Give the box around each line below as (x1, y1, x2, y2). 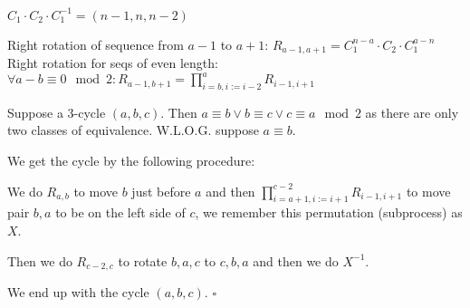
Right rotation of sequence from (7, 34, 184, 53)
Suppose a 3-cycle (7, 102, 106, 121)
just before (131, 181, 191, 200)
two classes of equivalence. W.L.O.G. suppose (7, 120, 259, 140)
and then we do (253, 251, 339, 270)
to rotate (118, 251, 168, 270)
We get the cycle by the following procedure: (7, 151, 255, 170)
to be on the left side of (55, 203, 186, 222)
